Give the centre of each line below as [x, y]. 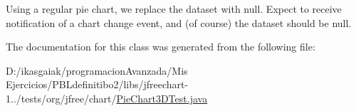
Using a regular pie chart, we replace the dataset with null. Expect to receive [174, 9]
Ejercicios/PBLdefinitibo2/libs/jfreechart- [97, 84]
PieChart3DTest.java [162, 98]
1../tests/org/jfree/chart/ [61, 98]
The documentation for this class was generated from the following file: [161, 47]
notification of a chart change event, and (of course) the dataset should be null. [179, 22]
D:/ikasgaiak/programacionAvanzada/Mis [97, 70]
